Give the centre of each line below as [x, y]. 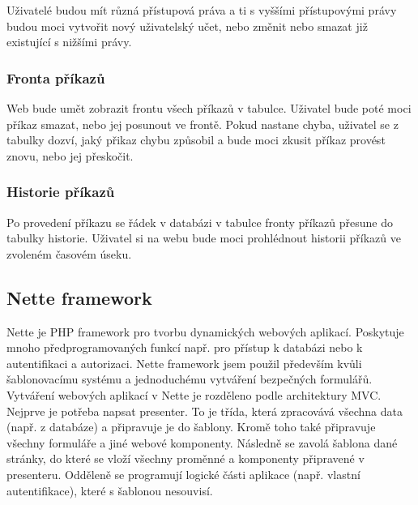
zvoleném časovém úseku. [69, 253]
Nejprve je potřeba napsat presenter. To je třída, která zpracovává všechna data [205, 411]
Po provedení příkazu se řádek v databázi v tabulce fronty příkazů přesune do [200, 222]
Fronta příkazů [56, 77]
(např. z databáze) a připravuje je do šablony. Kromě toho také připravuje [191, 427]
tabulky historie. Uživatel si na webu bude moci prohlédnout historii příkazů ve [204, 238]
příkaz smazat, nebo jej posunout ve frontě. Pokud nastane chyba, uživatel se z [203, 124]
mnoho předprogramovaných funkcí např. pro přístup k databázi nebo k [185, 347]
